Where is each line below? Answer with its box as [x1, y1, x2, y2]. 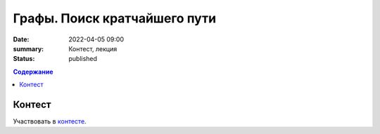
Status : [13, 55, 35, 63]
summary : [13, 44, 44, 53]
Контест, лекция [68, 44, 118, 53]
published [68, 55, 98, 63]
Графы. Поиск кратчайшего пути [13, 11, 217, 26]
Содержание [13, 67, 53, 76]
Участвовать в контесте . [13, 117, 87, 126]
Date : [13, 35, 30, 43]
